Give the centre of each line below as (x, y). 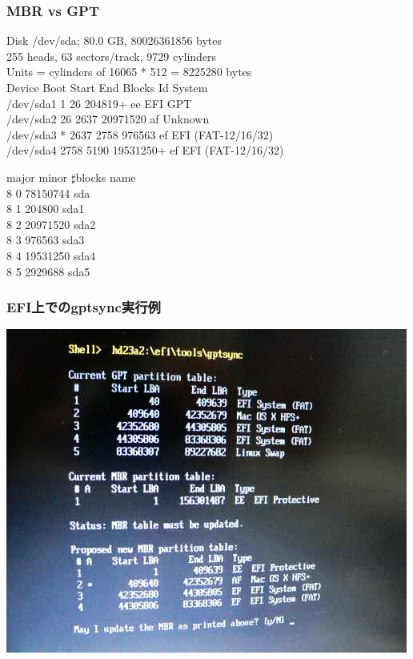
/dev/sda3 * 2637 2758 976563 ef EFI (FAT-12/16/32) (140, 134)
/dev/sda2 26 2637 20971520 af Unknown (108, 119)
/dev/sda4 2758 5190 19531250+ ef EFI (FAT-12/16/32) (145, 150)
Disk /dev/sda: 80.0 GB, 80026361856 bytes (114, 40)
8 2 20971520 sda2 (51, 224)
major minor (37, 177)
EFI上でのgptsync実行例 (84, 307)
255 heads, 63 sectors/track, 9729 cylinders (112, 56)
